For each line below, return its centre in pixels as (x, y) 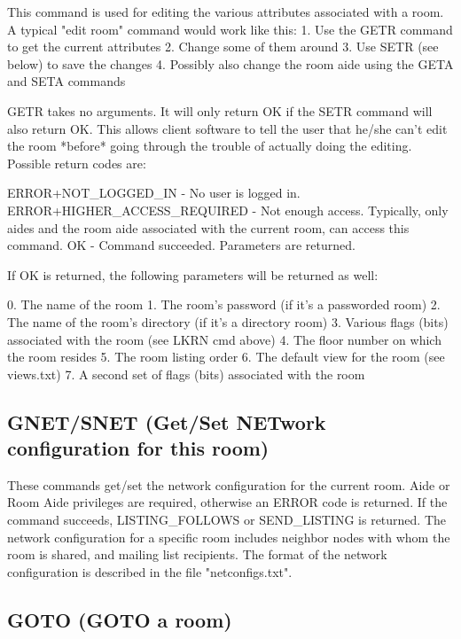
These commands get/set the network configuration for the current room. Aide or (229, 484)
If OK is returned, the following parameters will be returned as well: (193, 274)
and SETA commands (66, 81)
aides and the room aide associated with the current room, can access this (208, 227)
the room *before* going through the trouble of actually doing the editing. (210, 146)
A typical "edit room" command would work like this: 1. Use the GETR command (230, 29)
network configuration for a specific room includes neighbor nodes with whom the (229, 537)
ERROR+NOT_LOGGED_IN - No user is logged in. (154, 193)
